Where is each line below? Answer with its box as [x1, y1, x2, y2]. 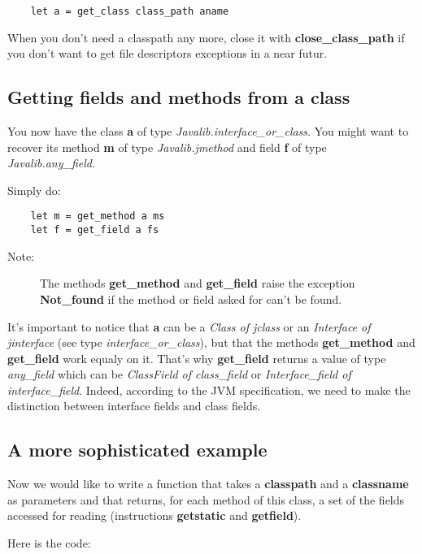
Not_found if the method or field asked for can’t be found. [40, 290, 342, 307]
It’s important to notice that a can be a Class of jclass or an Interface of [7, 318, 371, 335]
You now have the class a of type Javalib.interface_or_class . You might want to [7, 123, 409, 140]
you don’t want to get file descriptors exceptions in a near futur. [7, 45, 328, 62]
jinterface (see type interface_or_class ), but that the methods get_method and [7, 334, 415, 351]
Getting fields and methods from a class [7, 84, 350, 110]
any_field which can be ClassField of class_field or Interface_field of [7, 366, 351, 383]
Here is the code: [7, 535, 91, 552]
